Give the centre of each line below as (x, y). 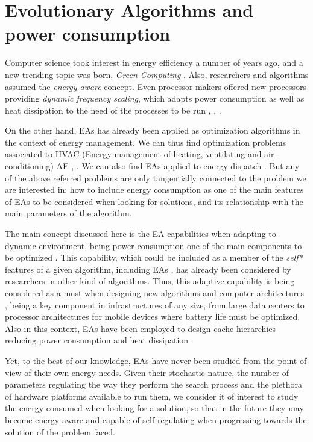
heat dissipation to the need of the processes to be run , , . (113, 110)
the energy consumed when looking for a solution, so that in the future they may (154, 408)
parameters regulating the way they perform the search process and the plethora (153, 384)
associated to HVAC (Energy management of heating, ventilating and (133, 154)
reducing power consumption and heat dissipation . (99, 340)
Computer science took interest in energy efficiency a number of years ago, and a (154, 63)
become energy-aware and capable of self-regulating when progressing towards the (156, 419)
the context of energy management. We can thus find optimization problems (146, 142)
